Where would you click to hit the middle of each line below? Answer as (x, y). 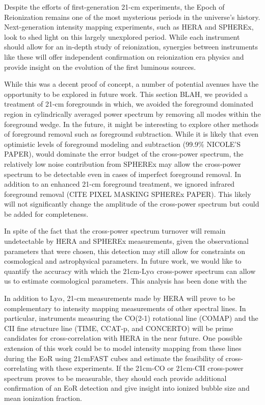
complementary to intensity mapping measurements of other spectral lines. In (125, 308)
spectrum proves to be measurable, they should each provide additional (115, 378)
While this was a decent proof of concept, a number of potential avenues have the (131, 84)
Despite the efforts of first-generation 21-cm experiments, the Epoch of (114, 7)
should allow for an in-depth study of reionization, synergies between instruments (131, 47)
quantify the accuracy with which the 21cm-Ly (77, 271)
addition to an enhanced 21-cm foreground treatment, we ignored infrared (120, 184)
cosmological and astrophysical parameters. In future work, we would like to (123, 261)
